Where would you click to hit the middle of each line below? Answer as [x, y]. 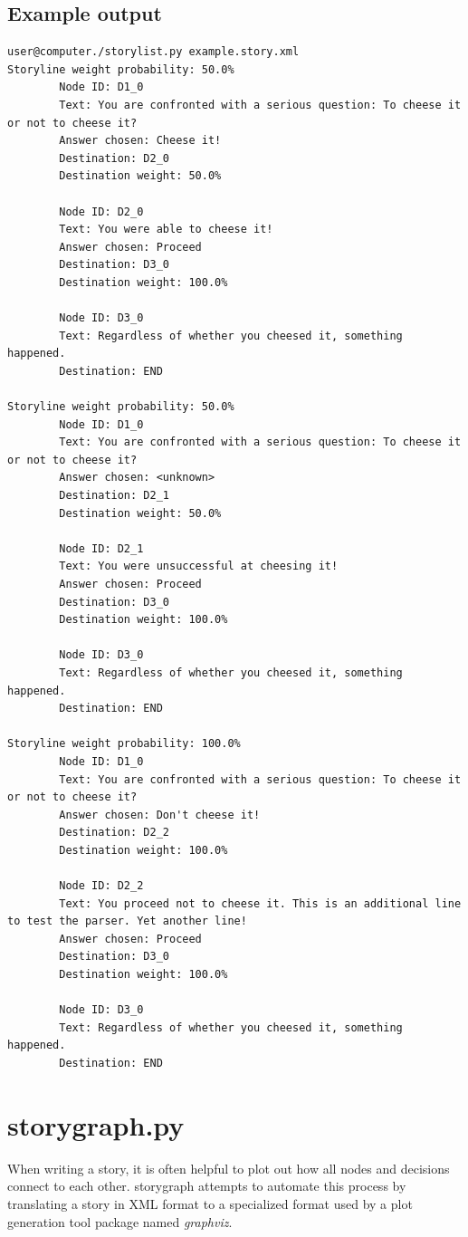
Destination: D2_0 [114, 158]
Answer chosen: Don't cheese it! [160, 815]
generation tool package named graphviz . [120, 1221]
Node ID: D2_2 [101, 886]
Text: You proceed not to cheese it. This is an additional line [260, 903]
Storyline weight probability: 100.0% [124, 744]
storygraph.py [96, 1124]
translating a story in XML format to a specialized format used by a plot [210, 1203]
